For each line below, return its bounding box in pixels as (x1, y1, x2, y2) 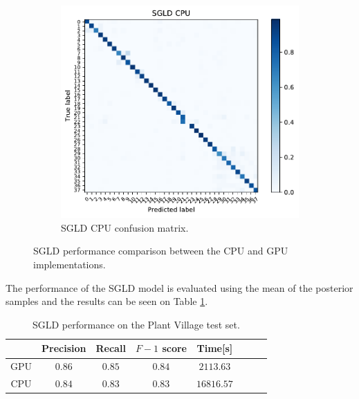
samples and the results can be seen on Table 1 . (6, 294, 208, 308)
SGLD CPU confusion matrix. (61, 220, 189, 234)
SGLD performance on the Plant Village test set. (32, 317, 240, 331)
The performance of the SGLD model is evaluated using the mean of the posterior (6, 280, 353, 295)
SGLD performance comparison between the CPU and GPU (33, 243, 288, 258)
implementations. (33, 257, 106, 272)
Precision (42, 341, 86, 355)
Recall (95, 341, 126, 355)
